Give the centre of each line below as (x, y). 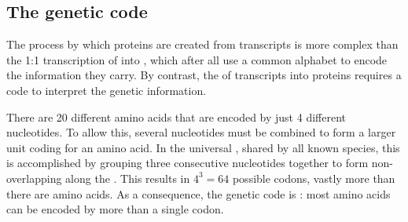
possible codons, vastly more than (314, 178)
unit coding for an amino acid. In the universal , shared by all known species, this (203, 147)
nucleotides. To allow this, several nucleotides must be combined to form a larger (201, 132)
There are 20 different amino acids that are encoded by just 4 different (176, 116)
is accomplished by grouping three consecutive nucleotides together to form (187, 163)
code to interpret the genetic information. (107, 90)
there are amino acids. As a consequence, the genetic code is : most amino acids (198, 193)
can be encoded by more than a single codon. (115, 209)
